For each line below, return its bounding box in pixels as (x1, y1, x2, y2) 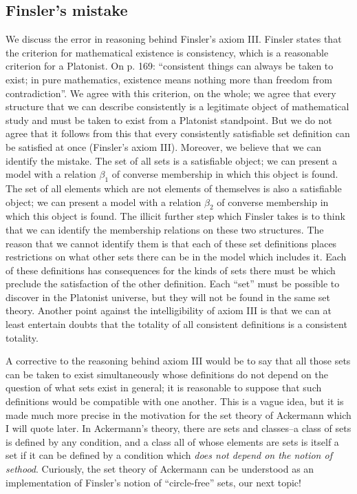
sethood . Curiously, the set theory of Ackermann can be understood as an (6, 462, 314, 476)
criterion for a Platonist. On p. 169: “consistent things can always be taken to (6, 59, 334, 73)
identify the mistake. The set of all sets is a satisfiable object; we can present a (6, 153, 338, 167)
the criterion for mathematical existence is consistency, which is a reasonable (6, 45, 329, 59)
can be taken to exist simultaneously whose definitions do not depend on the (6, 367, 328, 381)
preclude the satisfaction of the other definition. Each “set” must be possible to (6, 276, 340, 291)
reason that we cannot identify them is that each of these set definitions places (6, 236, 337, 250)
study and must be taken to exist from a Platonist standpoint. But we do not (6, 112, 332, 127)
